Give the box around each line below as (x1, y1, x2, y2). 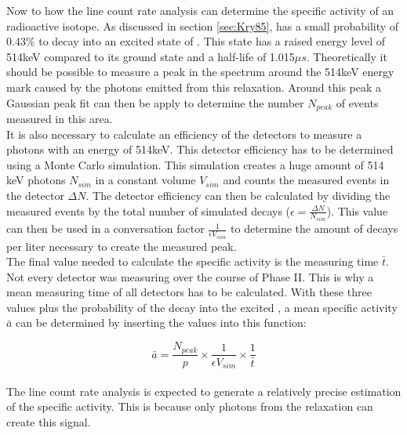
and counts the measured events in (223, 172, 390, 188)
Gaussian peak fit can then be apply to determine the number (6, 94, 304, 111)
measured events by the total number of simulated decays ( (6, 202, 291, 219)
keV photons (6, 172, 66, 188)
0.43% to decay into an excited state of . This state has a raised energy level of (6, 33, 385, 49)
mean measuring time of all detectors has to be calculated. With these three (6, 284, 372, 300)
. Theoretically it (306, 48, 387, 64)
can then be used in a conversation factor (6, 220, 205, 237)
